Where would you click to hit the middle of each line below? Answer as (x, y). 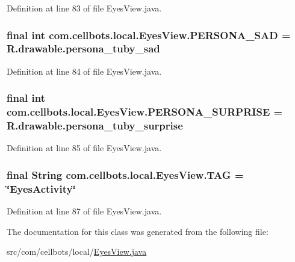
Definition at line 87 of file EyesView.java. (84, 211)
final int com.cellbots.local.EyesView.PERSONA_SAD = (149, 35)
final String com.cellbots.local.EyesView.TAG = (125, 174)
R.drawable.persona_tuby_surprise (95, 126)
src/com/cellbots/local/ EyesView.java (77, 251)
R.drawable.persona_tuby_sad (83, 48)
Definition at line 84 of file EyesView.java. (84, 71)
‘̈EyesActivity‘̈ (41, 188)
